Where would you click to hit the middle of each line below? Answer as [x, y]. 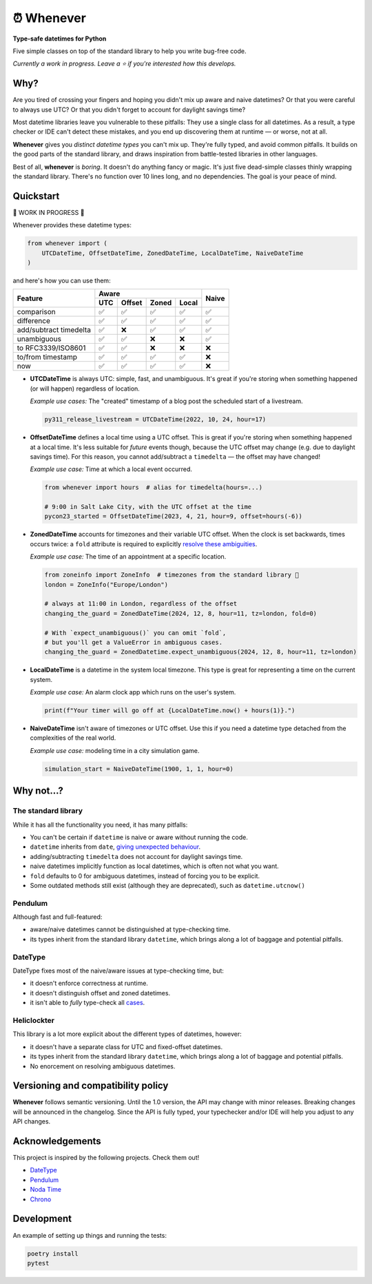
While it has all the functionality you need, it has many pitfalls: [100, 825]
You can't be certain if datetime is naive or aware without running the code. [139, 837]
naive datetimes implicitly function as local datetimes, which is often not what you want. [154, 866]
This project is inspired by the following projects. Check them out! [106, 1158]
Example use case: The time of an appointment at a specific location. [128, 557]
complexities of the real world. [73, 738]
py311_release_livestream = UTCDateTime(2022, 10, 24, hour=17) [155, 420]
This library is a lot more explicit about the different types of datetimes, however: [127, 1034]
